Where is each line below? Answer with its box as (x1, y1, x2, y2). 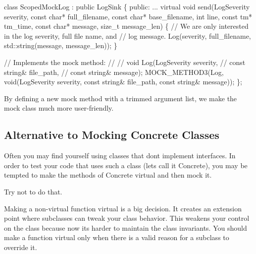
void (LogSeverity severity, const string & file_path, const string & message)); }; (4, 76, 242, 87)
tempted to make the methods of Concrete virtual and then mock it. (4, 170, 212, 180)
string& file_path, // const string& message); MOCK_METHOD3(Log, (4, 66, 224, 77)
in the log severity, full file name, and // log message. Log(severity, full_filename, (4, 30, 251, 41)
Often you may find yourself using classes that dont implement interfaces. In (4, 150, 236, 161)
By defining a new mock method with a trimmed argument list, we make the (4, 93, 237, 103)
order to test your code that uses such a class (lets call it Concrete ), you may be (4, 160, 248, 170)
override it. (4, 242, 37, 252)
